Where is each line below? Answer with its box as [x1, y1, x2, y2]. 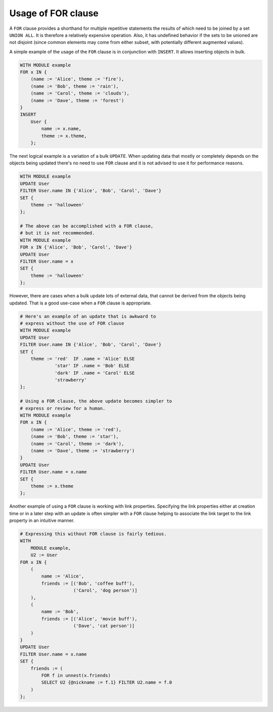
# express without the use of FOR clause [20, 320, 124, 326]
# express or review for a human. [20, 405, 106, 411]
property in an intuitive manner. [9, 517, 75, 523]
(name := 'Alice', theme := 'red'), [30, 426, 121, 432]
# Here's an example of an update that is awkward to [20, 314, 156, 319]
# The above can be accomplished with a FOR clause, [20, 223, 154, 229]
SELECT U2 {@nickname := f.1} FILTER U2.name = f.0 [41, 680, 172, 685]
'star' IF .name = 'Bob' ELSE [55, 363, 130, 369]
